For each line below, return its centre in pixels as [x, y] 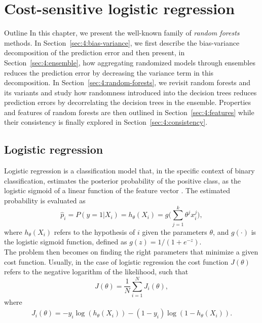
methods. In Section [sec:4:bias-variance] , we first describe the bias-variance [122, 42]
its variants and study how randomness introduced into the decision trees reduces [130, 92]
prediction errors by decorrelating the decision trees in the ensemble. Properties [128, 102]
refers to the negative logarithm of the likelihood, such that [96, 272]
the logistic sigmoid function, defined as [66, 242]
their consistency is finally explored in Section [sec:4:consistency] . [106, 122]
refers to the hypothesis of [95, 231]
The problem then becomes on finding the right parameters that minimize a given [131, 251]
